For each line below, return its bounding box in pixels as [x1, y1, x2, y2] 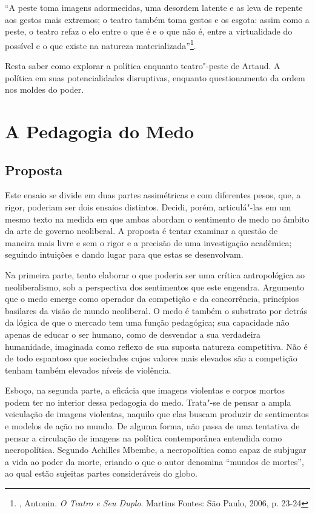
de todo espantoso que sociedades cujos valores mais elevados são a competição [5, 352, 297, 364]
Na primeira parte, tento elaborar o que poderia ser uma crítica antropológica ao [5, 268, 305, 281]
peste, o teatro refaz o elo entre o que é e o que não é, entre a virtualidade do [5, 25, 293, 38]
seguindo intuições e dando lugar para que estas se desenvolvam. [5, 248, 244, 261]
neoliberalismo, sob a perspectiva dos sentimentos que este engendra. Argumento [5, 280, 305, 293]
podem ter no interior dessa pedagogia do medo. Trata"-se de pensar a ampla [5, 395, 291, 408]
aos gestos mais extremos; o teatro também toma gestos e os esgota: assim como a [5, 13, 310, 25]
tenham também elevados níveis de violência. [5, 363, 171, 376]
